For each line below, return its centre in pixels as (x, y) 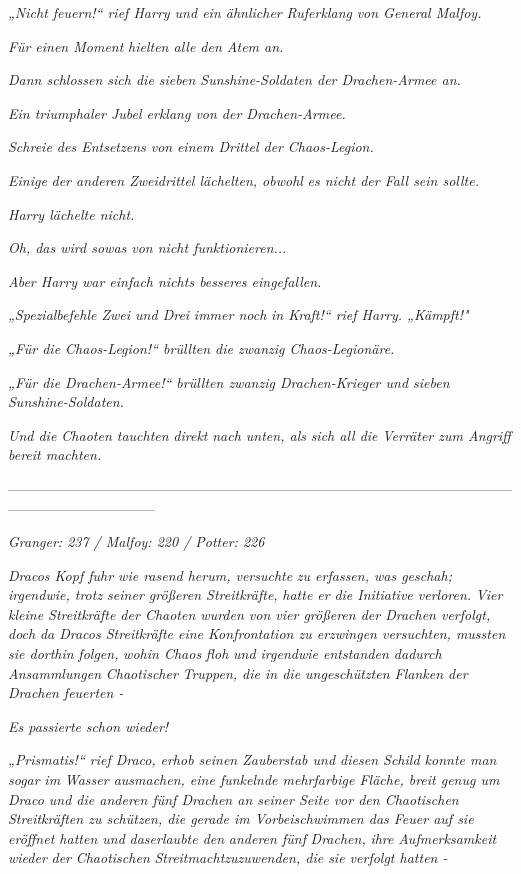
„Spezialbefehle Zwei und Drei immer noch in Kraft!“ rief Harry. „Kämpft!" (238, 314)
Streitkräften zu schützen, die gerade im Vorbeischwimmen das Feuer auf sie (241, 818)
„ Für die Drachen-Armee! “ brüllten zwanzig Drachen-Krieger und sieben (229, 381)
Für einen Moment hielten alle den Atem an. (146, 45)
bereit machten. (55, 454)
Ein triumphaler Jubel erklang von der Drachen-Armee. (177, 112)
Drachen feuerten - (66, 692)
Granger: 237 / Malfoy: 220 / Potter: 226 (136, 541)
